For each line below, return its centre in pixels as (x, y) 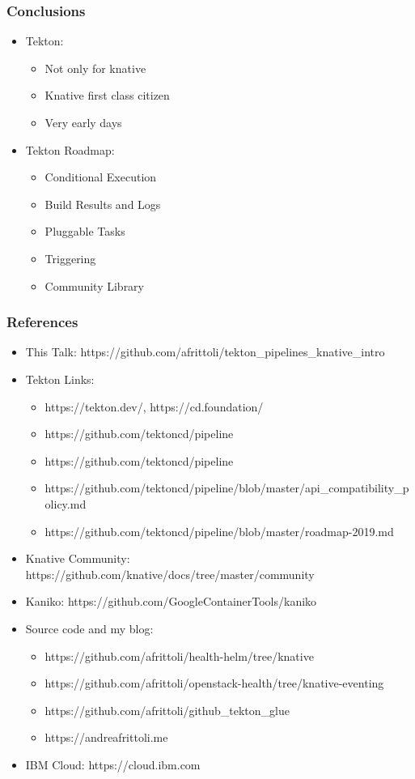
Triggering (70, 258)
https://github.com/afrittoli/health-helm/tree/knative (179, 656)
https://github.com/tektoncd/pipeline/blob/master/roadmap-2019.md (219, 531)
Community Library (94, 285)
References (42, 322)
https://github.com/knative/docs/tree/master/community (170, 574)
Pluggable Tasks (85, 231)
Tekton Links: (60, 379)
